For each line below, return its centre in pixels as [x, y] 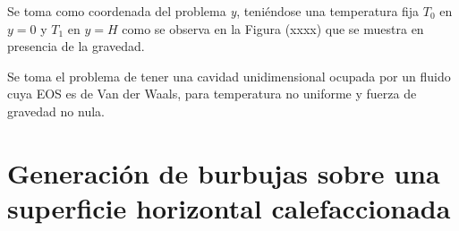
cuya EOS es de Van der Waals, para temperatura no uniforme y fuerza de [212, 94]
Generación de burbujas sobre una [224, 172]
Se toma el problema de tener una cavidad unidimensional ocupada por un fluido [229, 76]
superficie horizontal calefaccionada [229, 207]
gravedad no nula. [56, 111]
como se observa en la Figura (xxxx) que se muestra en [273, 28]
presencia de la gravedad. [76, 46]
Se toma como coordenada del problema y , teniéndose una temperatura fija [213, 11]
